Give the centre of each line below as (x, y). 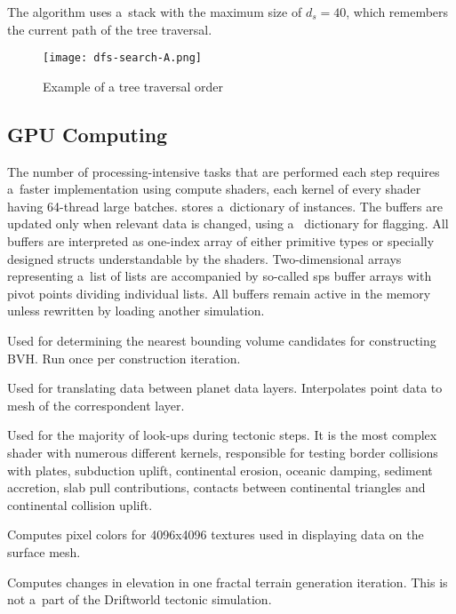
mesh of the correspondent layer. (96, 405)
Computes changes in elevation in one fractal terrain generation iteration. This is (228, 582)
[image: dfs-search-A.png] (122, 58)
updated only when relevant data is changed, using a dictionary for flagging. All (228, 223)
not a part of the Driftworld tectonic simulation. (140, 599)
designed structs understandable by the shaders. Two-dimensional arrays (204, 258)
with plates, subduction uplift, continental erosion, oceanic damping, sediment (220, 470)
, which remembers (397, 12)
